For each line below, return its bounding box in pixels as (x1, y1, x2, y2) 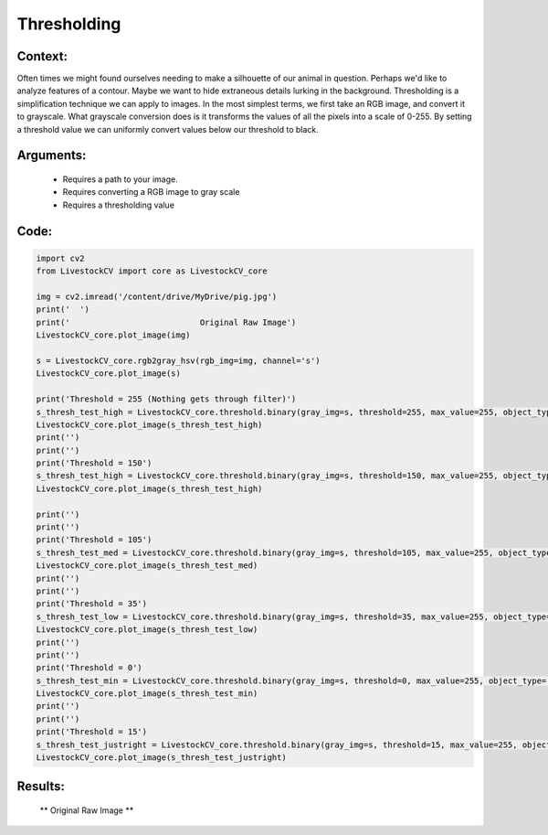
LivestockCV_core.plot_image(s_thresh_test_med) (36, 561, 258, 571)
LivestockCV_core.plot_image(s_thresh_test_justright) (36, 753, 287, 763)
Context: (16, 48, 68, 64)
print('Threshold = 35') (36, 599, 148, 609)
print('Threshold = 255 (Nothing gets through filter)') (36, 394, 297, 404)
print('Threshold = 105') (36, 535, 153, 545)
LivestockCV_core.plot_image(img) (36, 330, 191, 340)
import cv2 (36, 252, 85, 263)
